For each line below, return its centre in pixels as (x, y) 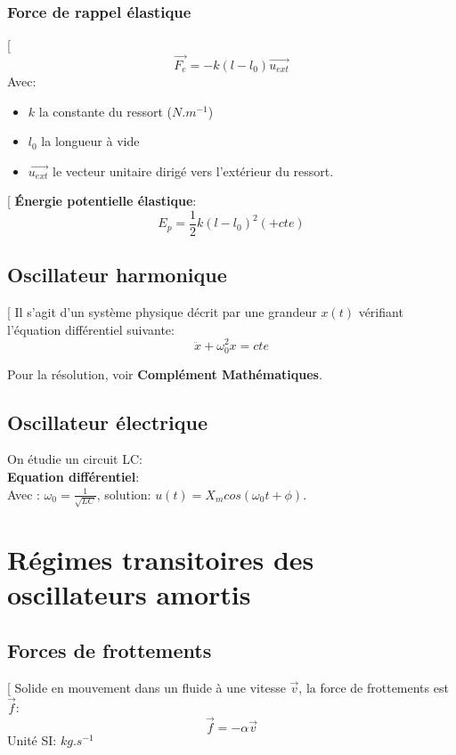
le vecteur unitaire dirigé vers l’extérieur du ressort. (193, 170)
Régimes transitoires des (161, 559)
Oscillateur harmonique (117, 275)
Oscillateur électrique (107, 422)
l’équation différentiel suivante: (91, 329)
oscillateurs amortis (129, 593)
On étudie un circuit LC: (75, 459)
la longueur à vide (90, 141)
